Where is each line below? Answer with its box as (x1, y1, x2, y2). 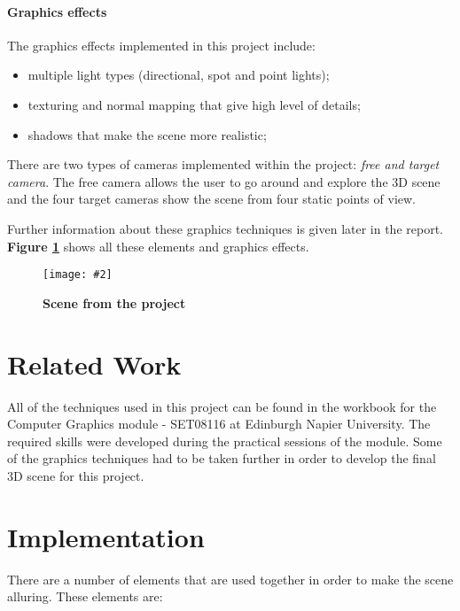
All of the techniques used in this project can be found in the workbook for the (7, 397, 437, 415)
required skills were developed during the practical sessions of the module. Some (7, 431, 442, 450)
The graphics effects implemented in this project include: (7, 35, 316, 54)
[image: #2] (43, 268, 113, 282)
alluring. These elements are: (7, 587, 163, 606)
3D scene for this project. (7, 466, 144, 484)
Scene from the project (43, 293, 186, 312)
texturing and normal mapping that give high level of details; (27, 95, 361, 113)
